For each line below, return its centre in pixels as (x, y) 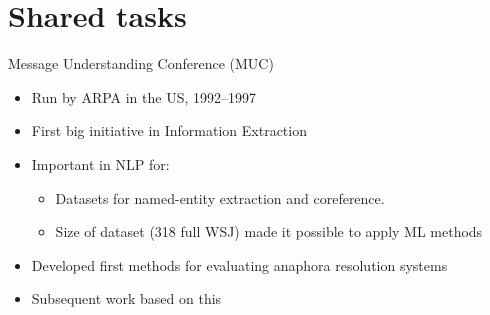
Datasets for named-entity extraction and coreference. (220, 197)
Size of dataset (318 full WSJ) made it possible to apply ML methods (269, 231)
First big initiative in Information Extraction (169, 130)
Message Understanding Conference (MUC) (141, 63)
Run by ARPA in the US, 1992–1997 (144, 96)
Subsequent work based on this (126, 298)
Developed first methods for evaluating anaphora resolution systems (239, 264)
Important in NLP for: (100, 163)
